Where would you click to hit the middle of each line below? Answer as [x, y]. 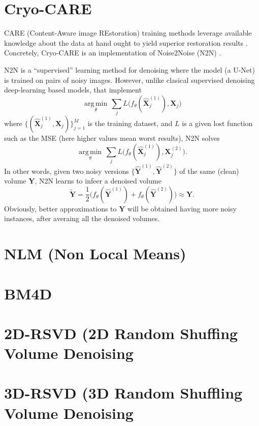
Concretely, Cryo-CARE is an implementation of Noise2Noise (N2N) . [113, 53]
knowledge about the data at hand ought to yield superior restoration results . [126, 42]
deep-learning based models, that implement [73, 90]
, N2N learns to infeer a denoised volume [98, 181]
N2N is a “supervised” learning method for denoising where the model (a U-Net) [129, 69]
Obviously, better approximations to [60, 208]
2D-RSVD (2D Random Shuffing [121, 333]
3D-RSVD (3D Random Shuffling [123, 393]
